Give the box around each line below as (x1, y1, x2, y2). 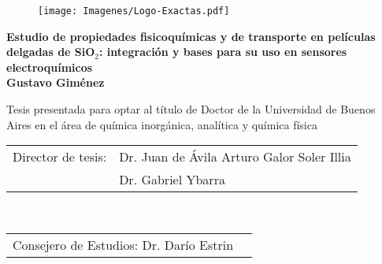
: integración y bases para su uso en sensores (99, 43, 347, 60)
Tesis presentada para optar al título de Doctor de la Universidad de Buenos (6, 101, 376, 117)
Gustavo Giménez (6, 74, 105, 91)
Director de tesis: (13, 147, 107, 166)
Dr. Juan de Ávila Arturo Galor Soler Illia (119, 147, 351, 166)
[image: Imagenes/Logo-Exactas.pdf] (38, 6, 230, 17)
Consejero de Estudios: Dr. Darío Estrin (13, 235, 234, 254)
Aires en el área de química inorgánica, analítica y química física (6, 116, 317, 132)
